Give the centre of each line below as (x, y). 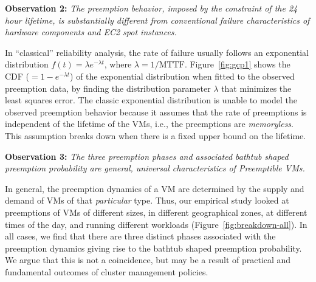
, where (118, 64)
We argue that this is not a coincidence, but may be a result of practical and (148, 260)
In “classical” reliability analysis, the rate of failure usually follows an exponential (157, 52)
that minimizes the (256, 88)
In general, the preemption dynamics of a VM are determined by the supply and (155, 188)
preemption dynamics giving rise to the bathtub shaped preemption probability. (153, 248)
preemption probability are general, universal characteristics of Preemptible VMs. (155, 168)
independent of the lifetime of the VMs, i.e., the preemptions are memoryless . (149, 124)
